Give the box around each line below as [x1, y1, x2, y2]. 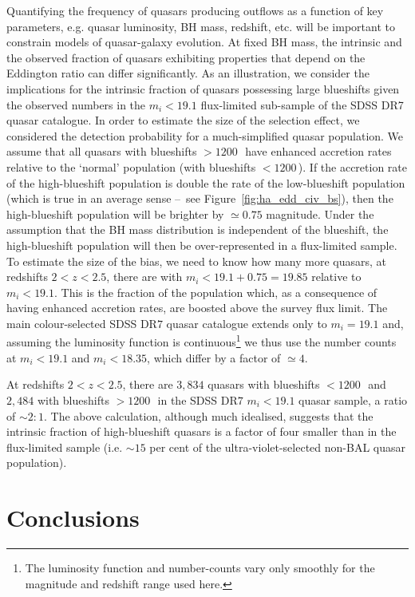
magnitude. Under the [266, 205, 374, 222]
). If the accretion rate [298, 158, 408, 175]
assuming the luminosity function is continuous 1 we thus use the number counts [6, 331, 397, 350]
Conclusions [6, 501, 140, 534]
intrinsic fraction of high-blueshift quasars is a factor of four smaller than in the [6, 423, 397, 440]
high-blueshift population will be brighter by [6, 205, 224, 222]
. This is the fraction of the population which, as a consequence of [54, 283, 377, 300]
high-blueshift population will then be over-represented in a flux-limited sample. [6, 236, 397, 253]
